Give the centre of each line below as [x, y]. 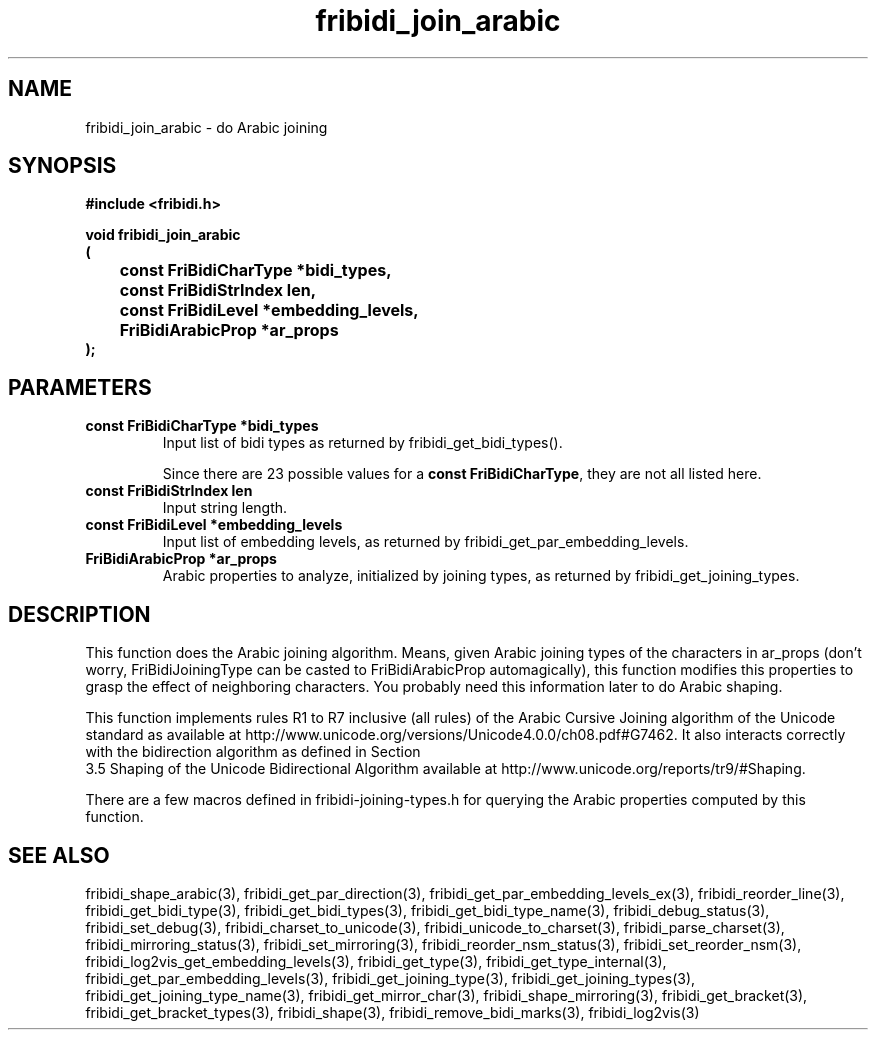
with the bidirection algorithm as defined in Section [253, 752]
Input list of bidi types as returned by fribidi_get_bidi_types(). [362, 443]
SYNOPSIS [62, 166]
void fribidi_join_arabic [163, 235]
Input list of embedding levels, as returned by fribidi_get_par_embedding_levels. [425, 542]
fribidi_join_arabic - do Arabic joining [206, 127]
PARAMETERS [80, 387]
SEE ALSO [59, 855]
